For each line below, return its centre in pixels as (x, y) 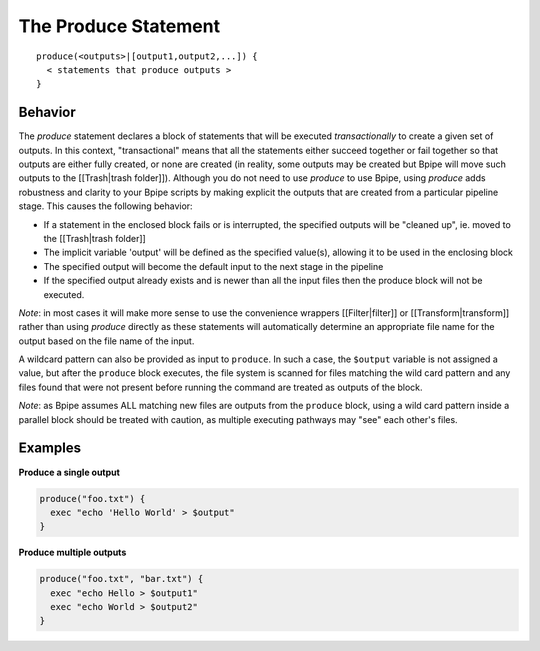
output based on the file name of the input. (106, 341)
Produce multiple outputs (72, 552)
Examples (50, 448)
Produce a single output (69, 472)
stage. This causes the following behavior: (106, 206)
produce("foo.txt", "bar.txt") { (121, 579)
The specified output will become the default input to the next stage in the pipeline (213, 266)
